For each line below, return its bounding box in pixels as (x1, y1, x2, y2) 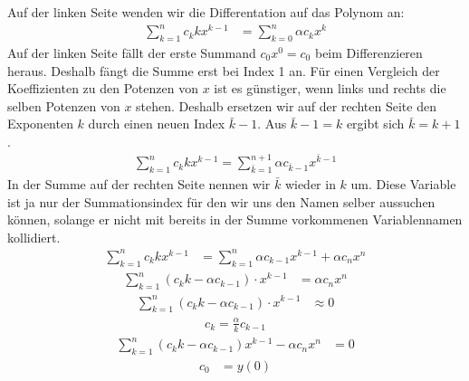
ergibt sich (346, 114, 405, 133)
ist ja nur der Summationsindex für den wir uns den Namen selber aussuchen (7, 192, 435, 211)
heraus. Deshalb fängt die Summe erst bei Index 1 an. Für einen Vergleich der (7, 61, 440, 80)
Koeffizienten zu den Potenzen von (7, 79, 198, 98)
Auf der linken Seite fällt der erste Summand (7, 43, 256, 62)
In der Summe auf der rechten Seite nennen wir (7, 174, 271, 193)
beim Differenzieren (314, 43, 423, 62)
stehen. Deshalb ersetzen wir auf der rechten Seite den (136, 96, 436, 115)
